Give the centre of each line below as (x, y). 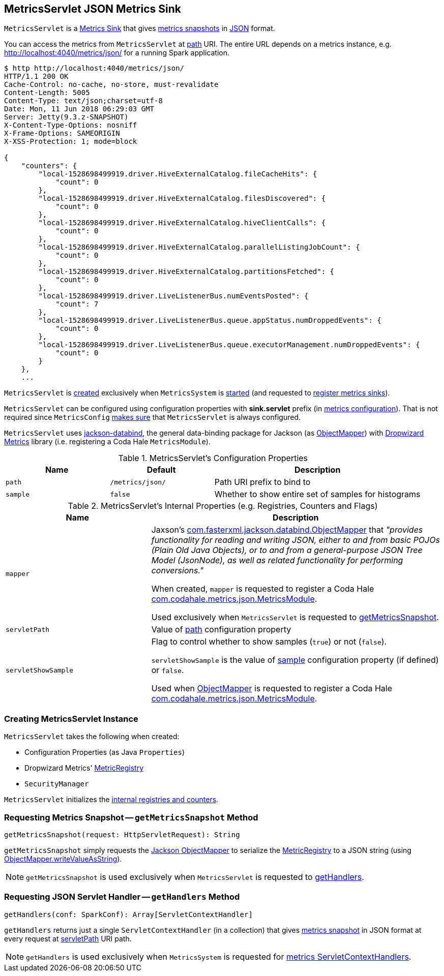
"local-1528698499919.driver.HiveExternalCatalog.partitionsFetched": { (186, 272)
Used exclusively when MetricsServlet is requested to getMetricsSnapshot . (295, 617)
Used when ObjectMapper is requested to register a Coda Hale (272, 689)
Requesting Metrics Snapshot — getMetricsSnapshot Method (131, 817)
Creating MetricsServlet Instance (71, 719)
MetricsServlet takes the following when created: (92, 737)
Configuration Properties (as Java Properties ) (105, 752)
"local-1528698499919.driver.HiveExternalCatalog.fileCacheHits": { (178, 174)
